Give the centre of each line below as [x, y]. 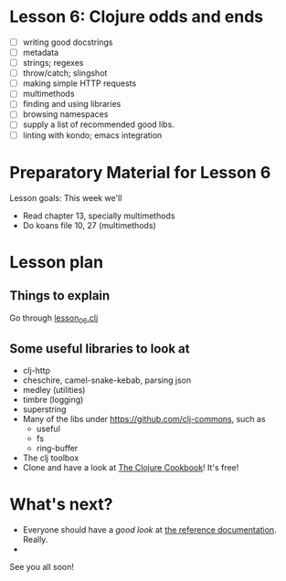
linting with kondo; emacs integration [92, 135]
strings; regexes [53, 63]
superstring [44, 409]
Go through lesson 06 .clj [54, 319]
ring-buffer [57, 449]
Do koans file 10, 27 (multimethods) [90, 225]
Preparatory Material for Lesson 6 [140, 172]
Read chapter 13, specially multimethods [99, 216]
